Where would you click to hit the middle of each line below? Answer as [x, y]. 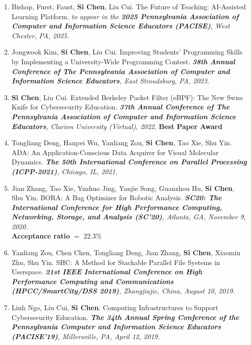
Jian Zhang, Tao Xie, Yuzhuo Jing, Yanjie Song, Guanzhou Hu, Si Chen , [123, 188]
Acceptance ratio [41, 236]
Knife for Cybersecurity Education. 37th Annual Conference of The [121, 107]
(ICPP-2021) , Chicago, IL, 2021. [65, 171]
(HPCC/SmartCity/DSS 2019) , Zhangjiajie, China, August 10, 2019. [123, 291]
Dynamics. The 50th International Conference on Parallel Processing [129, 162]
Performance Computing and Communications [93, 281]
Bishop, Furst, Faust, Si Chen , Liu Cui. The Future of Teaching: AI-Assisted [129, 6]
